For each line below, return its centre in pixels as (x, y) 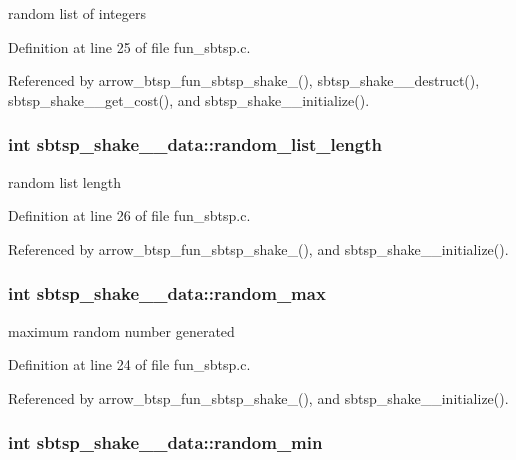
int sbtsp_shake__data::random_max (167, 293)
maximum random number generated (121, 330)
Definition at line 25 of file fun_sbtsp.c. (129, 46)
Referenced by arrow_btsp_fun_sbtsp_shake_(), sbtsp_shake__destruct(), (244, 80)
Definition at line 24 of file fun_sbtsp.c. (129, 364)
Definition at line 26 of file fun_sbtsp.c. (129, 215)
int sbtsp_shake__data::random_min (165, 442)
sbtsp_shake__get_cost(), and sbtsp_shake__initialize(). (189, 99)
